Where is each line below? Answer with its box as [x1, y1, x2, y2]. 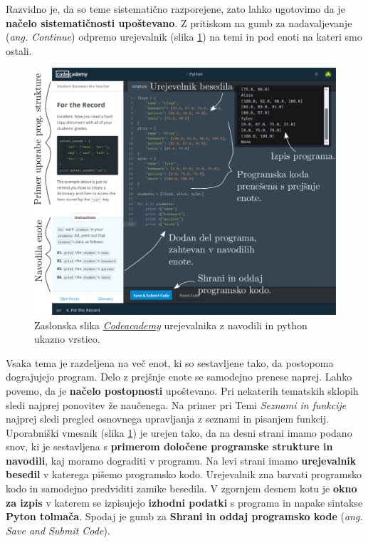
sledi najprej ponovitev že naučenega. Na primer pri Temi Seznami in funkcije [6, 397, 347, 412]
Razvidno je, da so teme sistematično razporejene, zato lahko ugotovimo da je [6, 1, 345, 16]
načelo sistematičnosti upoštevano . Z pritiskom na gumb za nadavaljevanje [6, 15, 352, 30]
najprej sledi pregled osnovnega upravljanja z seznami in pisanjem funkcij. [6, 411, 329, 426]
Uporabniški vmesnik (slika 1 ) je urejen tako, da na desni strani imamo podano [6, 425, 352, 440]
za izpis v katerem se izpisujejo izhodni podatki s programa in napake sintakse [6, 495, 363, 510]
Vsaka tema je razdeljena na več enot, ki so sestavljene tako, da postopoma [6, 355, 334, 370]
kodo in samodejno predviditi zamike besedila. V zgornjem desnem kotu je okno [6, 481, 357, 496]
